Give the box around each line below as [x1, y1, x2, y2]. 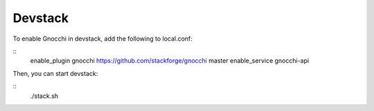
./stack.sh [30, 92, 59, 100]
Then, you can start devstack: [12, 69, 98, 77]
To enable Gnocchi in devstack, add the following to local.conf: [12, 34, 193, 43]
